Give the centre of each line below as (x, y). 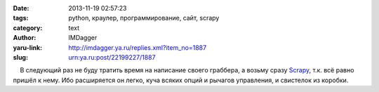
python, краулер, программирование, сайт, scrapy (144, 18)
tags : (21, 18)
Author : (25, 38)
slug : (20, 57)
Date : (21, 8)
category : (28, 27)
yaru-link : (27, 47)
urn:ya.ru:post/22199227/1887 (112, 57)
